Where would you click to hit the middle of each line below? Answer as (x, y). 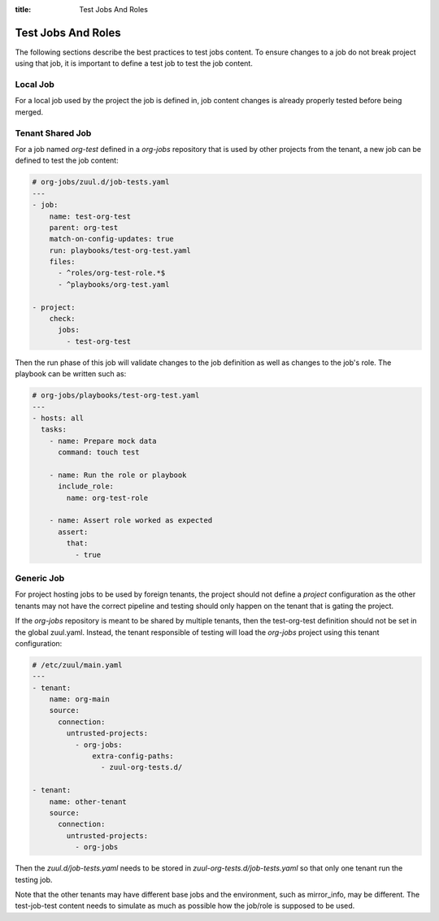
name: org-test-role (107, 497)
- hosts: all (58, 418)
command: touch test (99, 452)
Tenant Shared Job (53, 133)
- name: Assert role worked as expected (131, 521)
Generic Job (40, 578)
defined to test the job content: (67, 161)
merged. (29, 112)
